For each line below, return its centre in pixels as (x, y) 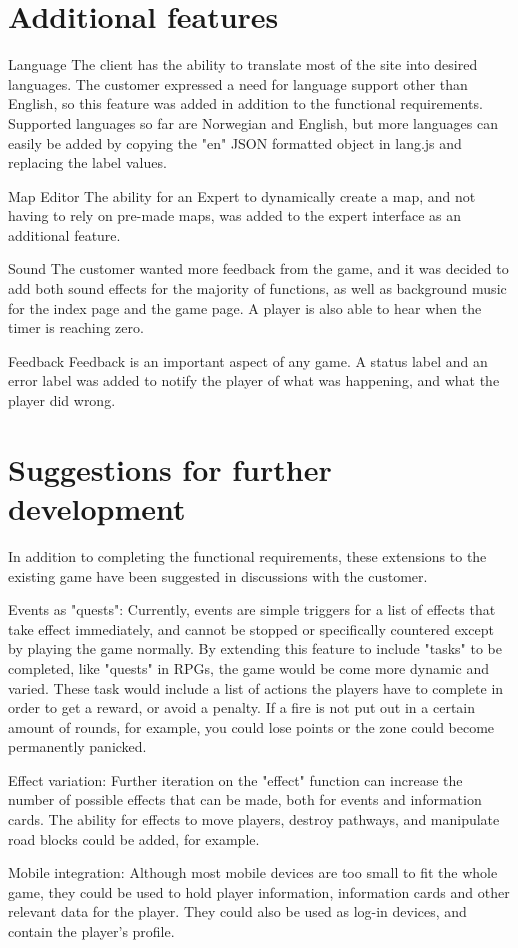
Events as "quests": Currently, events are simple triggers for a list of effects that (252, 609)
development (97, 508)
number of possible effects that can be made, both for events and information (245, 799)
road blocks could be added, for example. (134, 838)
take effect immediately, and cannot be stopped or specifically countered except (251, 628)
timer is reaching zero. (76, 327)
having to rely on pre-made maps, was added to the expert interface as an (235, 215)
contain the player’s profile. (91, 931)
